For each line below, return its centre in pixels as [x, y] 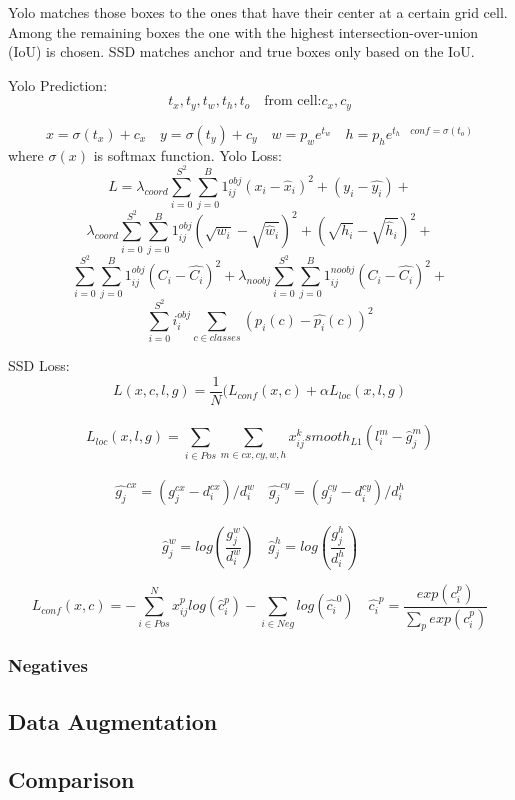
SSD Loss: [39, 365]
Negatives [48, 665]
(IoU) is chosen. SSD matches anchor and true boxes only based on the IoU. [241, 51]
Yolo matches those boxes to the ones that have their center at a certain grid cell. [258, 12]
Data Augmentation [113, 720]
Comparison [71, 779]
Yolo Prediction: [58, 84]
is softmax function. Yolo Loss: [187, 154]
